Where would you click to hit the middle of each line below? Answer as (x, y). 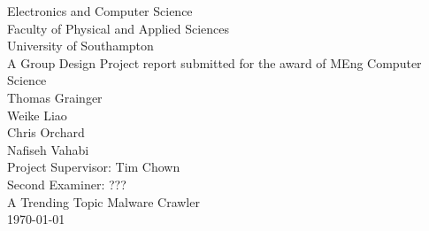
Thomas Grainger (55, 97)
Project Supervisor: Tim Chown (94, 167)
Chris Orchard (46, 132)
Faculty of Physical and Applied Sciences (119, 28)
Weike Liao (37, 115)
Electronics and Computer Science (100, 11)
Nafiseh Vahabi (48, 149)
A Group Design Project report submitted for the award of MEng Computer (214, 62)
